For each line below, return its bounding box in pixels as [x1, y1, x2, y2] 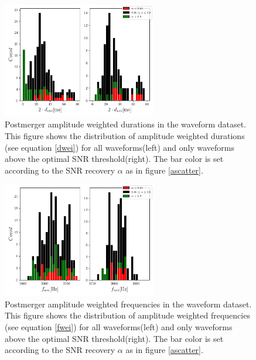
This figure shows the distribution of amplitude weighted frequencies [5, 309, 250, 321]
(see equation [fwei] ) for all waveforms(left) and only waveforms [5, 320, 233, 333]
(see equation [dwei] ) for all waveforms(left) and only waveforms [5, 141, 234, 153]
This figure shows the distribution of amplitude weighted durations [5, 129, 245, 141]
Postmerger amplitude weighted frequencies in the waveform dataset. [5, 297, 252, 310]
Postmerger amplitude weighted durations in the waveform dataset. [5, 118, 247, 130]
